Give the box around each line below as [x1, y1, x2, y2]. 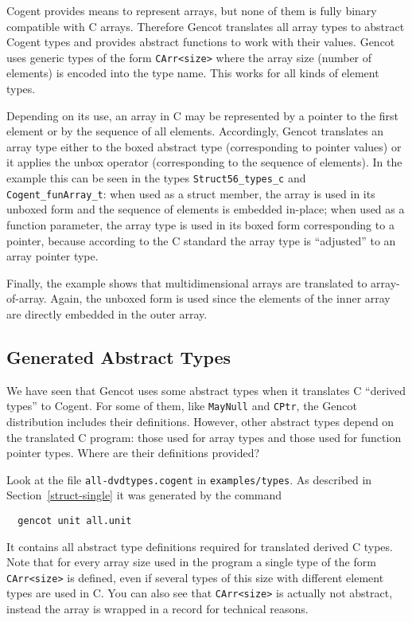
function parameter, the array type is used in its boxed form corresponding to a [6, 216, 395, 233]
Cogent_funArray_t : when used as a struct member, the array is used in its [6, 185, 375, 201]
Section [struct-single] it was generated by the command [6, 487, 282, 503]
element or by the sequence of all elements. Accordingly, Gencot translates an [6, 123, 384, 139]
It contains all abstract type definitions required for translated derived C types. [6, 538, 393, 554]
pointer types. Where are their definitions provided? [6, 444, 260, 461]
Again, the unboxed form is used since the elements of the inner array [50, 290, 391, 307]
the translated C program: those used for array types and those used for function [6, 428, 402, 445]
